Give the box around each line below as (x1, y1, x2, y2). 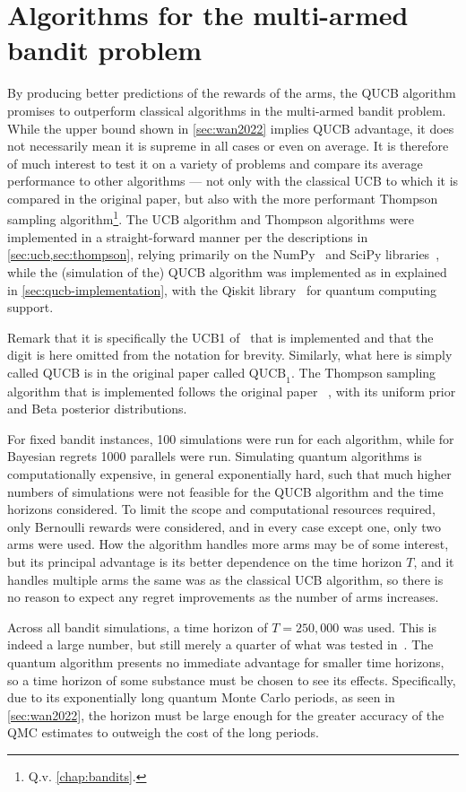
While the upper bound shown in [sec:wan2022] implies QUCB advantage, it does (7, 118, 454, 137)
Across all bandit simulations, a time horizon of (7, 617, 268, 636)
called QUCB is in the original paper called (7, 362, 246, 381)
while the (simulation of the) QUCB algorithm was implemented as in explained (7, 262, 447, 281)
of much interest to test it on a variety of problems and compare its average (7, 153, 423, 172)
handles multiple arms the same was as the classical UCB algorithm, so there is (7, 570, 444, 588)
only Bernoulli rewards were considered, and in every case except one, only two (7, 517, 442, 535)
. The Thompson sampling (290, 362, 436, 381)
